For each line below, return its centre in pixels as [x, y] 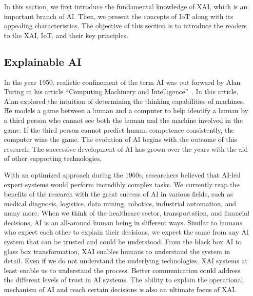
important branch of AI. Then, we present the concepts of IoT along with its [119, 16]
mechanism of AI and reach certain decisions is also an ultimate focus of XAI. [120, 289]
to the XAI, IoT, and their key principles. [66, 35]
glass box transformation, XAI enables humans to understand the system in [117, 251]
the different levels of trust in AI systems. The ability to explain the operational [124, 280]
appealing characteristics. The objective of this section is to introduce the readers [126, 26]
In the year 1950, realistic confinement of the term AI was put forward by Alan [122, 82]
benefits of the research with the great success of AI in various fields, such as [118, 194]
